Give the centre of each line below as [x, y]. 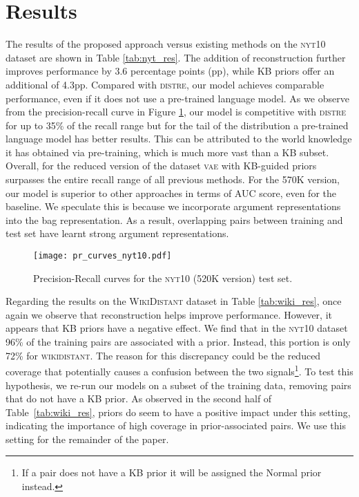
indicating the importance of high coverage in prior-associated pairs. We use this [176, 425]
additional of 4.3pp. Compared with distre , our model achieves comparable [165, 84]
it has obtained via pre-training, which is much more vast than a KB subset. [167, 152]
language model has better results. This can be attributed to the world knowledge [179, 139]
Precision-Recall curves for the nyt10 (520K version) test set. [163, 278]
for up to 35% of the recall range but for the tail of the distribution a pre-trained [177, 125]
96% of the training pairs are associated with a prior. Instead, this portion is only [178, 342]
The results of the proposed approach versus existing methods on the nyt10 [166, 44]
